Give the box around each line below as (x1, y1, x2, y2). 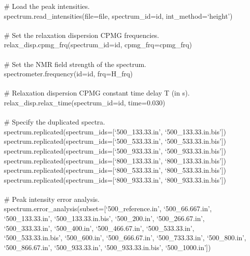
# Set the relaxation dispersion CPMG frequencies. (4, 30, 159, 40)
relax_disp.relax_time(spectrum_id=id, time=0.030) (4, 97, 165, 107)
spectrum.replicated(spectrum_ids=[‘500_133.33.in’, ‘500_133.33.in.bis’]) (4, 126, 226, 136)
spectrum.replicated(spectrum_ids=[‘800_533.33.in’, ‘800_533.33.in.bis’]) (4, 165, 226, 175)
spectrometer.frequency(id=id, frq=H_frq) (4, 68, 133, 79)
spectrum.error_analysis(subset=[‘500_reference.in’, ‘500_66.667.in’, (4, 203, 212, 214)
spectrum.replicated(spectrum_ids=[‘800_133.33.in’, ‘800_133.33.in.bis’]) (4, 155, 226, 165)
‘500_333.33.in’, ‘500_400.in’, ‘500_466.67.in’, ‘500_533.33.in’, (4, 223, 194, 233)
